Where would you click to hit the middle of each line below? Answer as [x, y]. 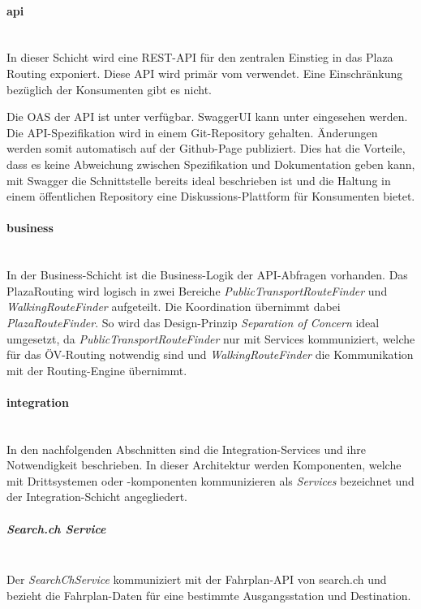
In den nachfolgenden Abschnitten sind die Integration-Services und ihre [186, 449]
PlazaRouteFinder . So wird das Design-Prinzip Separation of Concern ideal [193, 322]
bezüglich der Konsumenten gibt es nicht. [109, 89]
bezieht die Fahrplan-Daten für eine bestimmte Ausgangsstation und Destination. [209, 595]
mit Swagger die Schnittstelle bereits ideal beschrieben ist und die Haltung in [199, 180]
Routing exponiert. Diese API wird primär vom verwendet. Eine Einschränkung [205, 73]
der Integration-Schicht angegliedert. [97, 497]
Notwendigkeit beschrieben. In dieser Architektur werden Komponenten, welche [204, 465]
